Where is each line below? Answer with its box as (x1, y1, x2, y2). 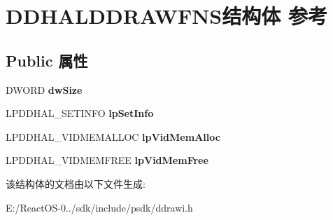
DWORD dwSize (6, 82, 83, 97)
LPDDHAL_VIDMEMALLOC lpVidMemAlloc (6, 129, 220, 144)
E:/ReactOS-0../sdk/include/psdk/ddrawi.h (6, 200, 193, 214)
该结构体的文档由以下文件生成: (6, 176, 146, 191)
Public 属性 (6, 49, 88, 71)
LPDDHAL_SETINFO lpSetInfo (6, 106, 154, 121)
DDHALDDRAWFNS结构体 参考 (6, 1, 327, 30)
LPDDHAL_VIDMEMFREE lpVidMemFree (6, 153, 208, 167)
